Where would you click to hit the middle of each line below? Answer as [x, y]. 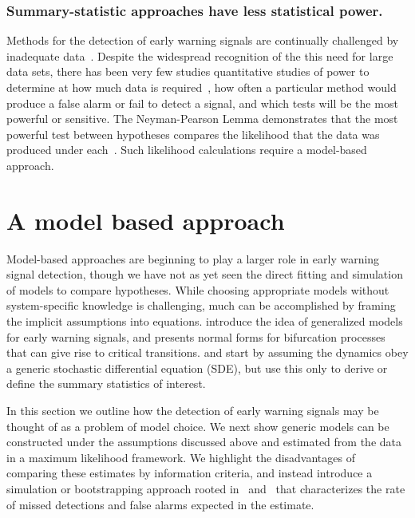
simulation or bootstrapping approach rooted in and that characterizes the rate [206, 488]
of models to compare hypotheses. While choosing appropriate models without [198, 289]
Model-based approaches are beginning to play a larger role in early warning [193, 258]
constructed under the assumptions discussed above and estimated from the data [204, 442]
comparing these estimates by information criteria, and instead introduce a [190, 473]
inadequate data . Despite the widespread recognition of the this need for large [200, 55]
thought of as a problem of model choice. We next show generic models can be [198, 426]
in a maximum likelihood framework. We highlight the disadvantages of [181, 457]
